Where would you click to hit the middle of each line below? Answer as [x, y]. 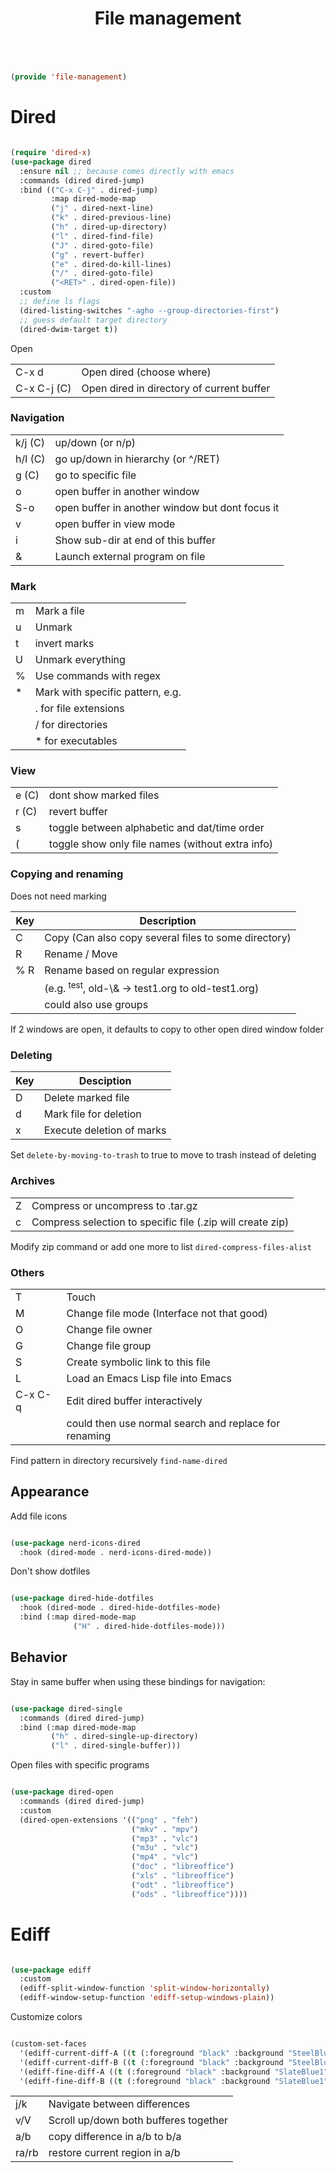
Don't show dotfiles [50, 1571]
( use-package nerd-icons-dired [75, 1543]
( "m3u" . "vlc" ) [165, 1848]
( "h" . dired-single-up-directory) [124, 1737]
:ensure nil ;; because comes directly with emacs [127, 171]
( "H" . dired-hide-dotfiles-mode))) [149, 1627]
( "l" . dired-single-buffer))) [116, 1746]
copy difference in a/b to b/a [115, 2137]
